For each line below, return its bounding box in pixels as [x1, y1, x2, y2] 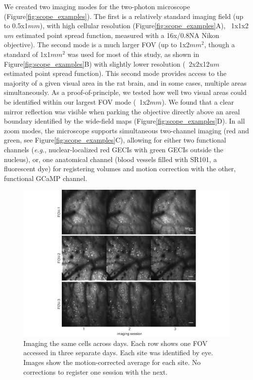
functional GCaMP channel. [4, 173, 88, 183]
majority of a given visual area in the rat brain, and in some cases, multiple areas [4, 77, 247, 88]
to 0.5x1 [4, 20, 28, 31]
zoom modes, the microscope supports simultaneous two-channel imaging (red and [4, 125, 249, 135]
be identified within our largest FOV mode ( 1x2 [4, 96, 150, 107]
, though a [204, 39, 235, 50]
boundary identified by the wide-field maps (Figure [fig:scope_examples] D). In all [4, 116, 245, 126]
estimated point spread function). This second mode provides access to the [4, 68, 227, 78]
